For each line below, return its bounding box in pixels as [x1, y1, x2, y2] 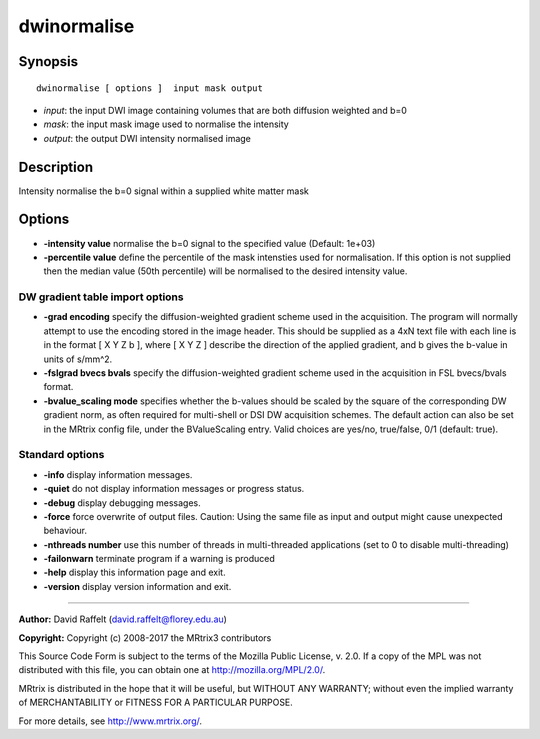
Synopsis [18, 53, 79, 70]
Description [18, 158, 94, 175]
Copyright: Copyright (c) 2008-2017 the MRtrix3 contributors [18, 631, 272, 644]
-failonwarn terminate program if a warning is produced [43, 553, 275, 565]
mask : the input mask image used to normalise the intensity [43, 118, 289, 130]
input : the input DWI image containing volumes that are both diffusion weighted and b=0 [43, 104, 407, 116]
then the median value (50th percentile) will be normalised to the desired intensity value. [43, 265, 408, 277]
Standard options [18, 448, 105, 462]
